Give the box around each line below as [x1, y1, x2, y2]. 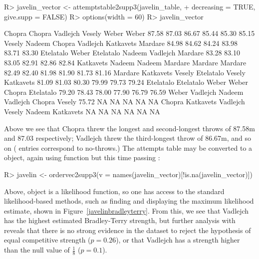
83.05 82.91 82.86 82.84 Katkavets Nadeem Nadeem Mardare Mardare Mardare [4, 57, 247, 67]
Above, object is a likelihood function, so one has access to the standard [4, 186, 225, 196]
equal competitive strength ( [4, 235, 91, 245]
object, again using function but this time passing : [4, 152, 160, 163]
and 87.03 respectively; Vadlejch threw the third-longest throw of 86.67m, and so [4, 133, 252, 143]
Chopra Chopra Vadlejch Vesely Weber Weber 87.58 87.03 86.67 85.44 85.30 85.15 [4, 28, 255, 38]
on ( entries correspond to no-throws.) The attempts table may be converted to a [4, 142, 253, 153]
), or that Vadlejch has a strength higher [116, 235, 240, 245]
